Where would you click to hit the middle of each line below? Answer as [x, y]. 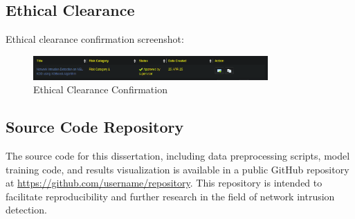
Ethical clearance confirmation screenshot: [95, 39]
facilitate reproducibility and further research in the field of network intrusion [170, 196]
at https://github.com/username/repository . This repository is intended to [164, 183]
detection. [26, 210]
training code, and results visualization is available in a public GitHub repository [177, 169]
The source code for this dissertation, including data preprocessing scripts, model [178, 155]
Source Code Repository [95, 127]
